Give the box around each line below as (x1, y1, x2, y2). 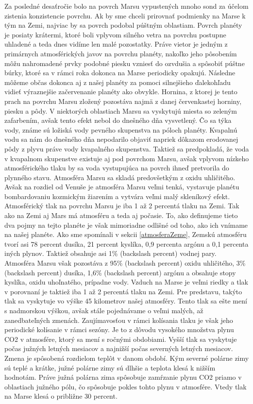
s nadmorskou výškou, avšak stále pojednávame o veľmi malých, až (4, 305, 203, 315)
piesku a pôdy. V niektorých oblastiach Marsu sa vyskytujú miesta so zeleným (4, 105, 237, 116)
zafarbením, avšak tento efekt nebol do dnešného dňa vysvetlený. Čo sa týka (4, 115, 232, 125)
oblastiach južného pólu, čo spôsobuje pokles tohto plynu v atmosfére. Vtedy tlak (4, 381, 247, 391)
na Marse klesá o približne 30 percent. (4, 391, 118, 401)
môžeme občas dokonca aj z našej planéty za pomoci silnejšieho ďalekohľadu (4, 77, 231, 87)
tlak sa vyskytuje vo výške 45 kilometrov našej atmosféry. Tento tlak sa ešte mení (4, 296, 247, 306)
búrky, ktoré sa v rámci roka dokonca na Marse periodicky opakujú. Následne (4, 67, 236, 78)
